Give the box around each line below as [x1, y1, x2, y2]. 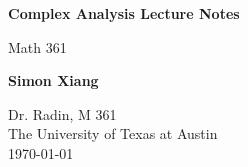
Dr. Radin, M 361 [8, 103, 117, 124]
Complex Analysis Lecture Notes [8, 3, 240, 23]
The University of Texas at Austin [8, 123, 218, 144]
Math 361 [8, 36, 67, 57]
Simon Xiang [8, 70, 99, 91]
